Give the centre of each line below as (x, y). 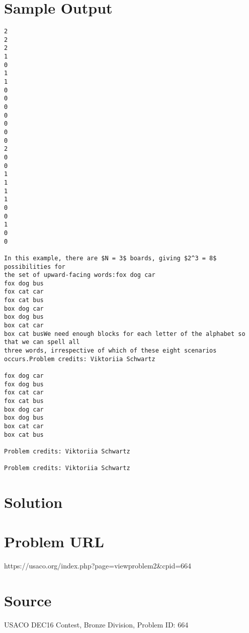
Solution (33, 502)
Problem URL (54, 541)
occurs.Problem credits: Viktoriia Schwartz (80, 359)
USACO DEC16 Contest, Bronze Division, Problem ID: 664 (96, 625)
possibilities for (35, 267)
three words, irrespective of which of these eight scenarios (110, 351)
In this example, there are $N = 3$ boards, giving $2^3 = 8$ (110, 258)
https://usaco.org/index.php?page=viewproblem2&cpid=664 (98, 566)
